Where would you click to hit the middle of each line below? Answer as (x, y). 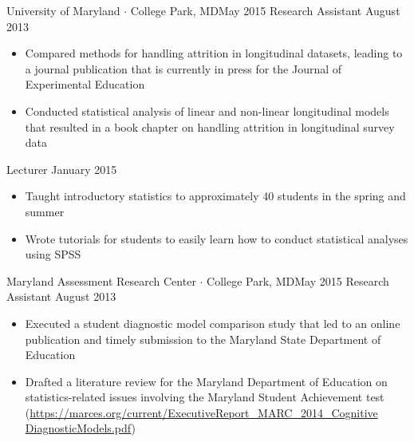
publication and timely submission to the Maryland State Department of (203, 339)
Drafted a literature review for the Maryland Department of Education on (206, 381)
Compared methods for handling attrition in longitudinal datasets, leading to (214, 53)
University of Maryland (63, 10)
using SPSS (53, 254)
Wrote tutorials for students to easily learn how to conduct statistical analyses (217, 238)
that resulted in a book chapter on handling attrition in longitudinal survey (210, 126)
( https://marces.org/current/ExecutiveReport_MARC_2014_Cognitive (201, 412)
